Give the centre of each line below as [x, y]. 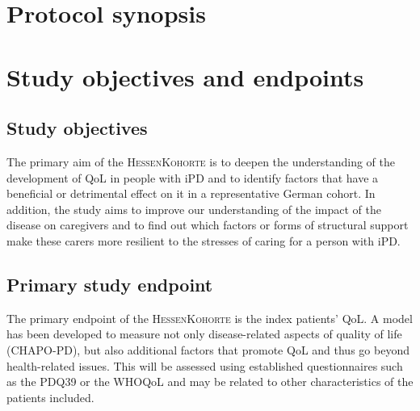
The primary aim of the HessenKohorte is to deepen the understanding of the [201, 161]
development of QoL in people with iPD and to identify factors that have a [193, 177]
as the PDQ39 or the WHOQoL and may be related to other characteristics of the [210, 382]
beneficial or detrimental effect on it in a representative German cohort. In [191, 193]
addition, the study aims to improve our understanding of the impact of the [194, 209]
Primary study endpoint [110, 284]
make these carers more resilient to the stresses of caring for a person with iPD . [204, 240]
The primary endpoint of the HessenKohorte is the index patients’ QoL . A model [210, 318]
